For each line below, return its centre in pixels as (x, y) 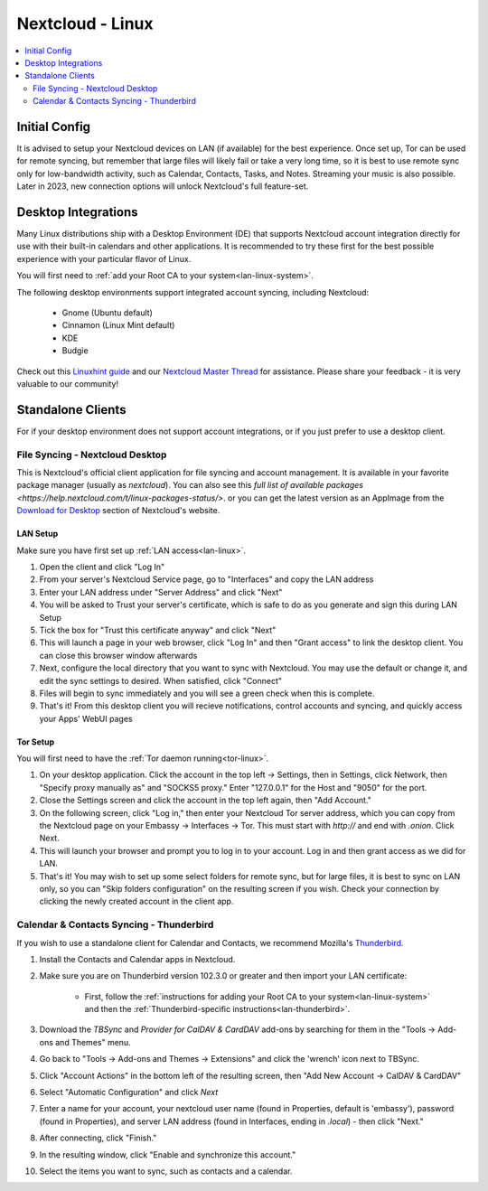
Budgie (75, 351)
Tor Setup (36, 742)
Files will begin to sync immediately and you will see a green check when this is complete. (207, 693)
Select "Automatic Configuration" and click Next (129, 1093)
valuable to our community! (68, 384)
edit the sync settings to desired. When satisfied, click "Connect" (161, 680)
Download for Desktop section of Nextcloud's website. (118, 511)
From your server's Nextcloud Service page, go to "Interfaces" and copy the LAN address (206, 579)
